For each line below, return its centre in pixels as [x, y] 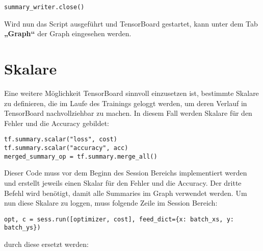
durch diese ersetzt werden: [46, 244]
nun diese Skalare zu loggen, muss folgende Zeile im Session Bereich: [111, 203]
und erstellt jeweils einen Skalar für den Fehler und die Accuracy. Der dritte [123, 182]
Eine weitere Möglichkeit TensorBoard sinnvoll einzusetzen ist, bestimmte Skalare [131, 93]
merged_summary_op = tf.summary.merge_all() [81, 156]
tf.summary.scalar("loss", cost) [61, 140]
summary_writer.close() [44, 7]
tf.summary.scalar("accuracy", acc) [66, 148]
